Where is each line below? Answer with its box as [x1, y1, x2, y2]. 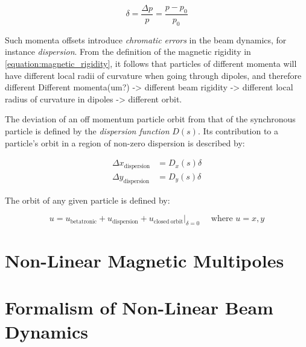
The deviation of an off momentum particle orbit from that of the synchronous [5, 113, 296, 125]
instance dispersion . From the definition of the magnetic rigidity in [5, 45, 251, 58]
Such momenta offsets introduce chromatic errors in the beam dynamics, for [5, 33, 287, 46]
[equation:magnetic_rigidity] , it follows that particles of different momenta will [5, 57, 297, 70]
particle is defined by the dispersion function [5, 125, 170, 137]
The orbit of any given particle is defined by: [5, 193, 170, 206]
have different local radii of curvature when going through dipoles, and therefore [5, 69, 302, 81]
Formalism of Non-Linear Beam [5, 295, 273, 320]
